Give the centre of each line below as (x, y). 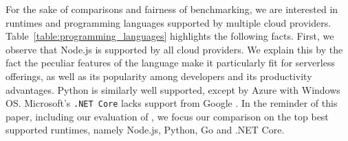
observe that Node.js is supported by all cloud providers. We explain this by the (174, 49)
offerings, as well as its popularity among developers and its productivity (159, 76)
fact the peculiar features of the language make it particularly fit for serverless (170, 63)
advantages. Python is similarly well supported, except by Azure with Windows (173, 89)
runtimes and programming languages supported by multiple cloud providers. (168, 22)
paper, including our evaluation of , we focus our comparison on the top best (167, 116)
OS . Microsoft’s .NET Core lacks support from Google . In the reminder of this (172, 103)
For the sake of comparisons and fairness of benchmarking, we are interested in (172, 9)
